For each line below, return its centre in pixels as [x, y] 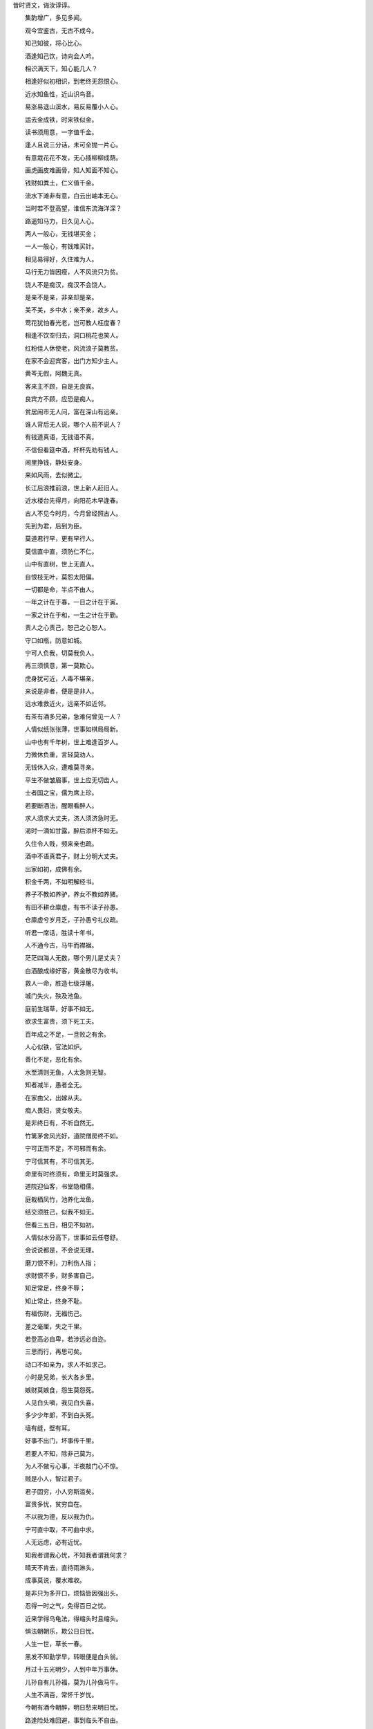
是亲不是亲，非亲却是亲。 [61, 297]
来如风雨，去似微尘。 [55, 475]
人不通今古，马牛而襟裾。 [61, 945]
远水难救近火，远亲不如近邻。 [67, 704]
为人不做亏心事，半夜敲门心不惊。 [73, 1466]
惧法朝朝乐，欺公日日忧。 [61, 1631]
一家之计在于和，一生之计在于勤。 [73, 615]
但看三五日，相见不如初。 [61, 1225]
